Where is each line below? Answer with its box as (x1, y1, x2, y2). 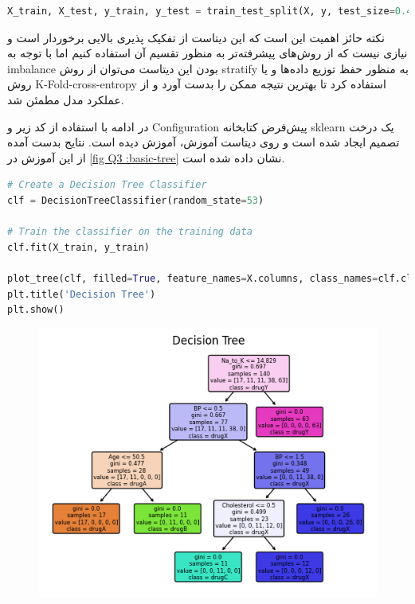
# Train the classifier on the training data (7, 226, 253, 238)
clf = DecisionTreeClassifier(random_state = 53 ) (7, 194, 264, 206)
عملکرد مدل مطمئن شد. (7, 91, 124, 107)
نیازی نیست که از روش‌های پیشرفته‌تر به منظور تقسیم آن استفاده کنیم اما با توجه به (7, 45, 408, 61)
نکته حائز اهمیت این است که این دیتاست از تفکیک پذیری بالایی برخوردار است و (7, 29, 385, 45)
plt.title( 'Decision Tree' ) (7, 288, 156, 300)
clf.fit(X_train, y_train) (7, 241, 150, 253)
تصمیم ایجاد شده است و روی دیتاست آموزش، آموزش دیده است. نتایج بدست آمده (7, 134, 400, 150)
